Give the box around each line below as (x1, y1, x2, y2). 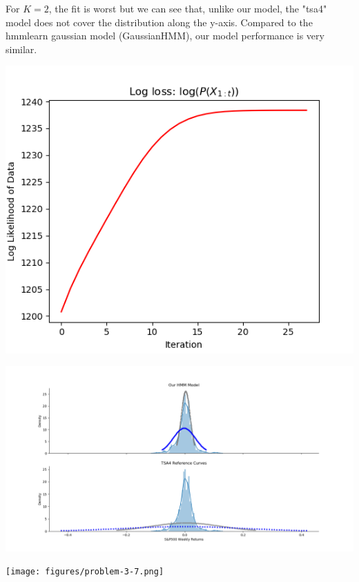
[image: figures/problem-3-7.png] (6, 567, 164, 577)
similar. (6, 41, 37, 56)
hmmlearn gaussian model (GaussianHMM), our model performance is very (6, 28, 324, 43)
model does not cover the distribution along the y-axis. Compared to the (6, 14, 313, 29)
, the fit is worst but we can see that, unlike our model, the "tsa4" (48, 1, 327, 15)
